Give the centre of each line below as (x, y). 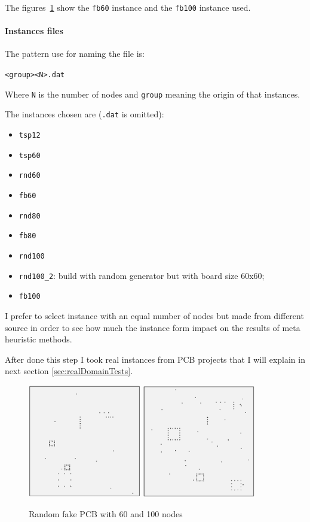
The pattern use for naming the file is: (75, 54)
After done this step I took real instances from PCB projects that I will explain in (155, 359)
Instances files (34, 31)
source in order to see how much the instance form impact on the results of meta (153, 327)
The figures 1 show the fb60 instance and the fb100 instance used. (128, 7)
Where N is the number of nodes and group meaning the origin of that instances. (153, 94)
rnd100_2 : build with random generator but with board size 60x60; (142, 275)
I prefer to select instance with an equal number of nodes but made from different (154, 315)
